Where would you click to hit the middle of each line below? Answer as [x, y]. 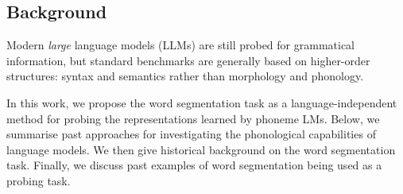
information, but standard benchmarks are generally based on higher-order [188, 60]
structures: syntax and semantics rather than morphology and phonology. [185, 76]
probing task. [39, 180]
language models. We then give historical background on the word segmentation [201, 149]
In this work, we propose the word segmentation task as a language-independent [202, 102]
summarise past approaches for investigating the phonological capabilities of [191, 134]
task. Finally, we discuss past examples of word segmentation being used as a [194, 165]
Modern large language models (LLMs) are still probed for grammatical [180, 45]
